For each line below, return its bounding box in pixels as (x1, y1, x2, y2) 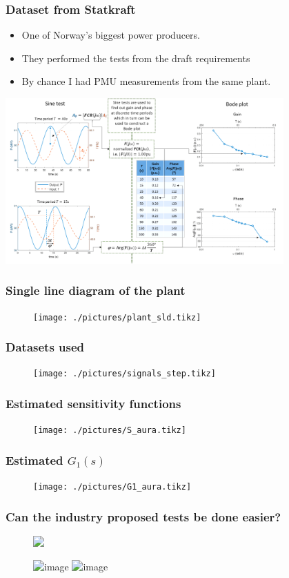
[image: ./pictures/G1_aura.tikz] (33, 482, 192, 492)
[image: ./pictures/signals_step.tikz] (33, 369, 216, 379)
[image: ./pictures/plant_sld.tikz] (33, 312, 201, 322)
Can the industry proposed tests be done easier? (6, 508, 281, 525)
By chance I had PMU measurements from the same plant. (21, 74, 271, 88)
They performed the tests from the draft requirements (21, 50, 250, 65)
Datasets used (6, 338, 85, 356)
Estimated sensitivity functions (6, 395, 181, 412)
